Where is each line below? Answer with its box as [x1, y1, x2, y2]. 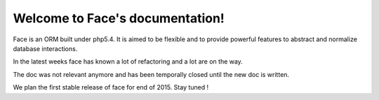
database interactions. [13, 44, 78, 52]
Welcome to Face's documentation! [13, 10, 225, 26]
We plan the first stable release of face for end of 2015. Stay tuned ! [13, 83, 209, 92]
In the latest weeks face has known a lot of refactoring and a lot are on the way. [13, 57, 244, 66]
